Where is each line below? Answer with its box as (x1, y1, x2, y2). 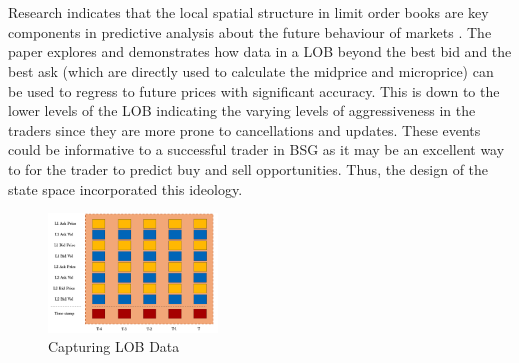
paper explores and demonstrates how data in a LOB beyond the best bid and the (8, 41, 512, 62)
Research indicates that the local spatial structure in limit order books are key (8, 2, 489, 23)
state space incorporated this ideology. (8, 178, 243, 199)
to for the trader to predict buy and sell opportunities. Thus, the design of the (8, 158, 489, 179)
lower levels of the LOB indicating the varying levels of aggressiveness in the (8, 100, 476, 121)
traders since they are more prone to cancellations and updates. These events (8, 119, 481, 140)
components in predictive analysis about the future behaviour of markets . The (8, 21, 492, 42)
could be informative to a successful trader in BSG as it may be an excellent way (8, 139, 505, 160)
